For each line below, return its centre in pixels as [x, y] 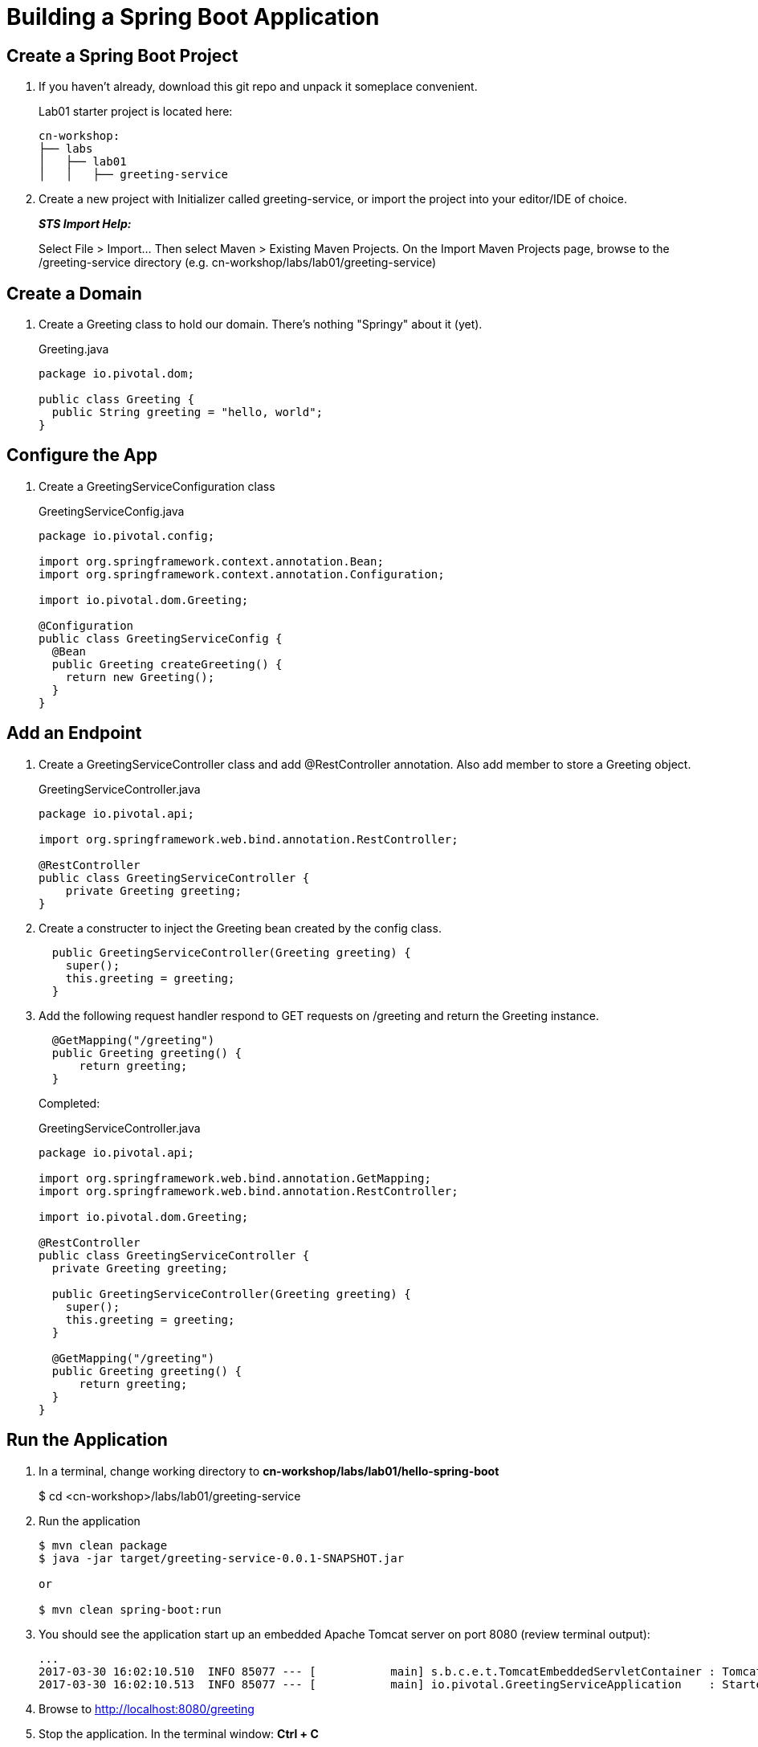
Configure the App [82, 455]
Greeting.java [74, 349]
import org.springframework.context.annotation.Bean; [211, 561]
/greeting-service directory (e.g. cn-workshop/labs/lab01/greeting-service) [238, 263]
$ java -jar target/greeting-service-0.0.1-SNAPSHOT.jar [222, 1558]
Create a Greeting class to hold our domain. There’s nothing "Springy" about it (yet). [261, 325]
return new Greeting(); [140, 677]
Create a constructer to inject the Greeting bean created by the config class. [240, 928]
